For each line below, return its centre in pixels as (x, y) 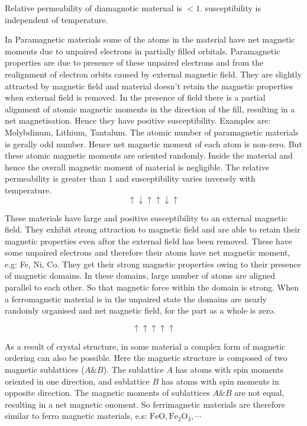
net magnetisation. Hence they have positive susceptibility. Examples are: (138, 120)
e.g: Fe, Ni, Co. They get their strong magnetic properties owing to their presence (153, 264)
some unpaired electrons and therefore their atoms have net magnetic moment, (148, 252)
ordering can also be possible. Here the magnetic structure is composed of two (146, 358)
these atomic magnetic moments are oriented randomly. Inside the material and (149, 155)
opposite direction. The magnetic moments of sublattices (107, 393)
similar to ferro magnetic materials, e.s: (76, 416)
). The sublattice (133, 369)
